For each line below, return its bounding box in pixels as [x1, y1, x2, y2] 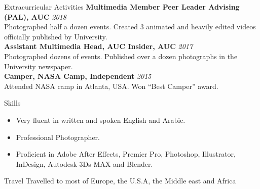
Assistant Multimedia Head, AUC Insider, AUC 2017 [4, 41, 193, 52]
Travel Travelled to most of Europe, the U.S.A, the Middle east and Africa [4, 175, 236, 186]
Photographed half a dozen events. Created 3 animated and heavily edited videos [4, 21, 256, 32]
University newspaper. [4, 61, 73, 71]
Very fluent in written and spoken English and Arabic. [16, 114, 185, 125]
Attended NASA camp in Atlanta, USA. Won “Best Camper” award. [4, 80, 218, 91]
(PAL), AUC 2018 [4, 11, 66, 22]
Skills [4, 98, 21, 108]
